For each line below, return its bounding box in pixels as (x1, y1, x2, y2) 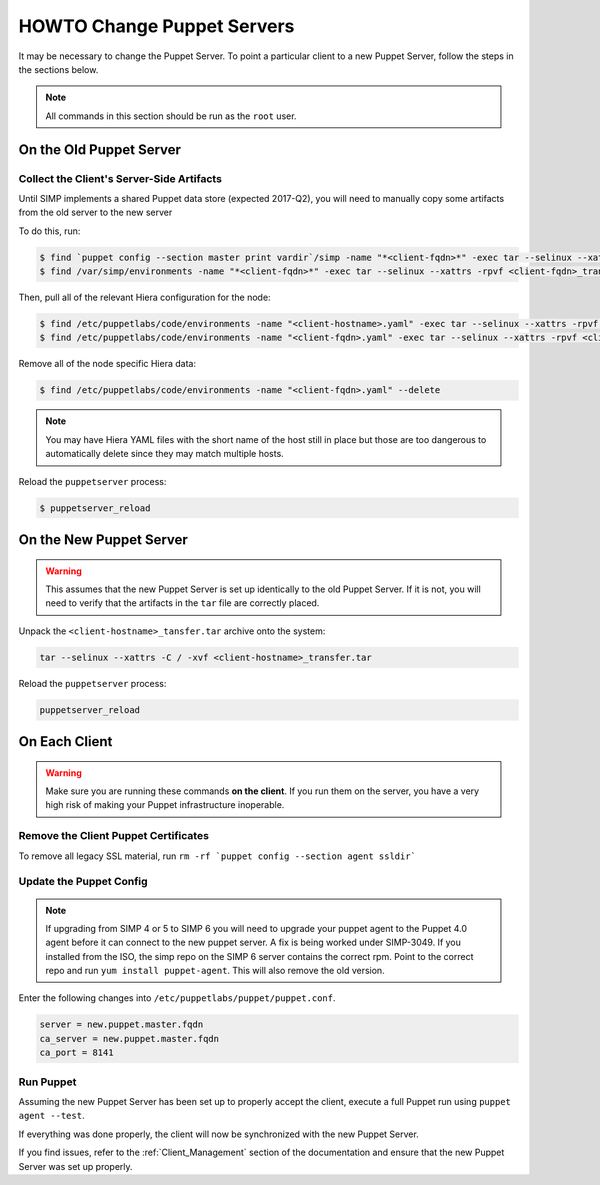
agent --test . (18, 1110, 85, 1122)
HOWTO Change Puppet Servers (18, 15, 295, 37)
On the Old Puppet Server (18, 141, 182, 158)
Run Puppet (18, 1075, 77, 1089)
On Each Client (18, 733, 113, 750)
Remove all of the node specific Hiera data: (18, 358, 197, 370)
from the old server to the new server (18, 206, 173, 219)
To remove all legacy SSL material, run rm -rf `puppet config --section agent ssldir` (18, 850, 417, 862)
